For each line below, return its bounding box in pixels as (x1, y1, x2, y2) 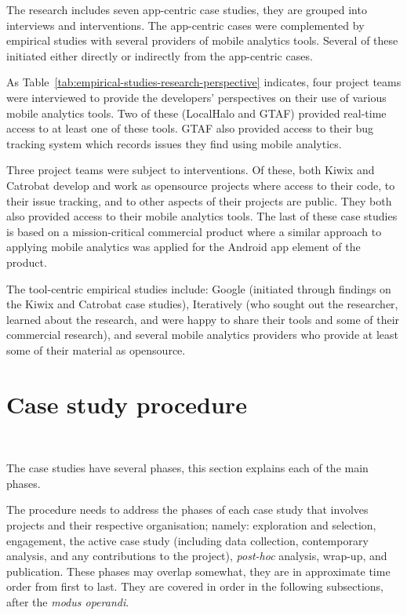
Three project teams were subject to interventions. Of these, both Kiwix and (6, 162, 375, 178)
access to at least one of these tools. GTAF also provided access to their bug (6, 120, 373, 136)
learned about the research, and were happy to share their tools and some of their (6, 311, 400, 327)
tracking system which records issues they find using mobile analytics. (6, 135, 342, 151)
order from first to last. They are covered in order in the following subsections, (6, 578, 383, 595)
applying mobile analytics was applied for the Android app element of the (6, 238, 361, 255)
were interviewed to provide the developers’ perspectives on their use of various (6, 89, 387, 105)
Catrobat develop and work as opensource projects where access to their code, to (6, 176, 395, 193)
